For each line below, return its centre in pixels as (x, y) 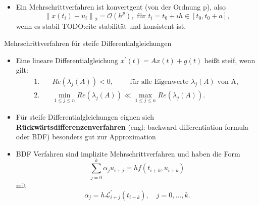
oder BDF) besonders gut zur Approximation (86, 137)
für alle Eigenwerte (159, 82)
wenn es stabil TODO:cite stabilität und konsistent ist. (101, 26)
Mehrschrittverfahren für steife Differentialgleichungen (88, 43)
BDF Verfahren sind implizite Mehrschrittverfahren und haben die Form (128, 153)
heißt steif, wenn (230, 60)
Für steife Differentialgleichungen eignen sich (85, 117)
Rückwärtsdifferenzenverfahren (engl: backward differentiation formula (132, 126)
